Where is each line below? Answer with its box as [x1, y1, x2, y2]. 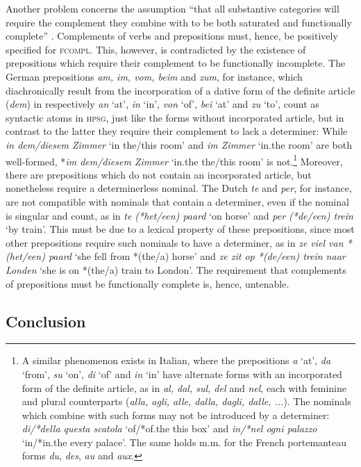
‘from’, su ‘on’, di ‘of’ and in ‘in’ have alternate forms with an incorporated [22, 366, 342, 381]
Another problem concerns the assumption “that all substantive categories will [6, 1, 339, 15]
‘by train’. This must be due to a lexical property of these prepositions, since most [6, 222, 355, 236]
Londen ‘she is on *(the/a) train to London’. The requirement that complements [6, 262, 346, 277]
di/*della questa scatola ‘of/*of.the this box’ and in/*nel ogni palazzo [22, 421, 317, 436]
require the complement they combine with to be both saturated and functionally [6, 15, 352, 29]
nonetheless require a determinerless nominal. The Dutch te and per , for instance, [6, 181, 352, 195]
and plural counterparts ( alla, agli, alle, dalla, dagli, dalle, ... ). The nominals [22, 394, 351, 409]
